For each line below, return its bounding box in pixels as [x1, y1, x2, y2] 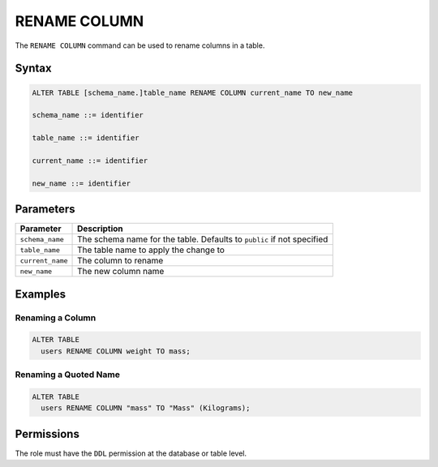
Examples [15, 287, 67, 301]
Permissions [15, 426, 80, 441]
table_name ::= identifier [32, 134, 140, 143]
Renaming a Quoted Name [15, 369, 121, 380]
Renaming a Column [15, 312, 97, 323]
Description [77, 223, 123, 234]
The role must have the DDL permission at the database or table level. [15, 448, 247, 458]
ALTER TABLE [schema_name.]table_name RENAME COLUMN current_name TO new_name [32, 88, 353, 97]
